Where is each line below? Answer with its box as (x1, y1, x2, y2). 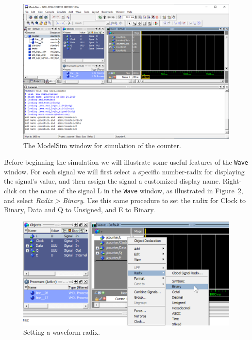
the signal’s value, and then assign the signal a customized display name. (4, 176, 220, 186)
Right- (222, 176, 242, 186)
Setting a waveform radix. (23, 327, 100, 337)
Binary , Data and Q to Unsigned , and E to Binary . (4, 204, 155, 215)
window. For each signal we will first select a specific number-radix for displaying (4, 166, 245, 176)
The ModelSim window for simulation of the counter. (23, 140, 181, 151)
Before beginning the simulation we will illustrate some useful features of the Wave (4, 157, 248, 167)
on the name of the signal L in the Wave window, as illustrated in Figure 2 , (19, 185, 243, 195)
